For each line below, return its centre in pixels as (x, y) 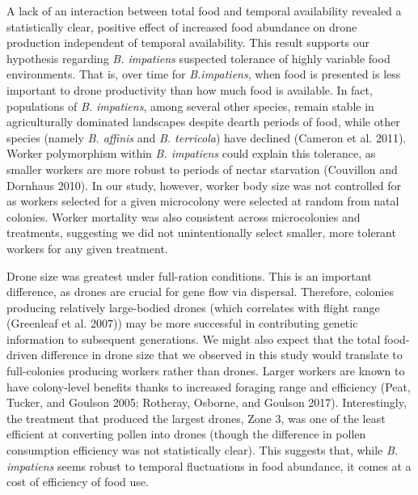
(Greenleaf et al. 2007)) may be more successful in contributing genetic (182, 323)
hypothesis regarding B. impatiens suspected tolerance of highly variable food (198, 58)
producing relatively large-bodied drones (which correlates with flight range (193, 307)
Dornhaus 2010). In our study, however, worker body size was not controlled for (204, 185)
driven (22, 355)
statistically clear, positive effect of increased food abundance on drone (182, 26)
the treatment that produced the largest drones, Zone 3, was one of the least (196, 418)
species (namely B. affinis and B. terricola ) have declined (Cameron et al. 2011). (207, 137)
